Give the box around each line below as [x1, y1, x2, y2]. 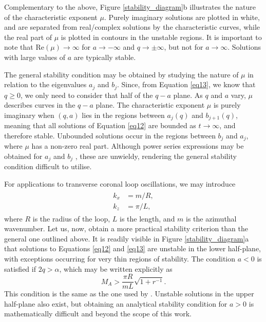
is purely [213, 99, 241, 110]
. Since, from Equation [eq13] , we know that [117, 79, 256, 90]
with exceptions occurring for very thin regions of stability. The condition [4, 253, 236, 264]
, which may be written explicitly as [59, 263, 173, 274]
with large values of [4, 51, 66, 62]
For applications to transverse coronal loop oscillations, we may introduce [4, 178, 236, 189]
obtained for [4, 150, 43, 161]
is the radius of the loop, [32, 213, 110, 224]
